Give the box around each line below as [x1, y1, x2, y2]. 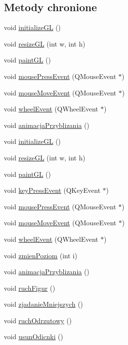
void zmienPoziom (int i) [4, 250, 77, 260]
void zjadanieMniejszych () [4, 299, 83, 309]
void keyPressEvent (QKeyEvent [4, 185, 100, 195]
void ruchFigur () [4, 282, 56, 293]
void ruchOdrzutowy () [4, 315, 72, 325]
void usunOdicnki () [4, 331, 63, 342]
